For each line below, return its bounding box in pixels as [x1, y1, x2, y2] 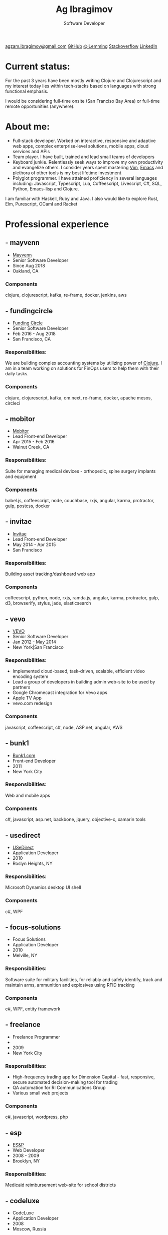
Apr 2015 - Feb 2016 [12, 439, 55, 445]
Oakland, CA [12, 268, 39, 274]
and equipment [5, 473, 37, 479]
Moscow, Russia [12, 1226, 47, 1232]
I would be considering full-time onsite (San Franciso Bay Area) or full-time [5, 98, 160, 104]
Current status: [5, 61, 70, 73]
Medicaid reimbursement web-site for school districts [5, 1182, 116, 1188]
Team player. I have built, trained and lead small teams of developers [12, 154, 154, 160]
